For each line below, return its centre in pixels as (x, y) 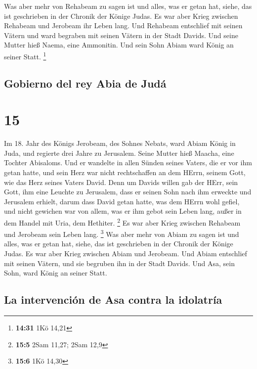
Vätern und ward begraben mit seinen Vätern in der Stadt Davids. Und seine (121, 35)
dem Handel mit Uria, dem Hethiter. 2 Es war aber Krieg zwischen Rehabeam (122, 222)
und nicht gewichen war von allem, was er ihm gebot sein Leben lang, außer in (123, 211)
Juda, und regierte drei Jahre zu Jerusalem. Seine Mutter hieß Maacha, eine (119, 153)
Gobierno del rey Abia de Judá (85, 83)
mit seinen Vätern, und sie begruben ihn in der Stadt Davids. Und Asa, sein (120, 263)
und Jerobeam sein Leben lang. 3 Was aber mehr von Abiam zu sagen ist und (122, 233)
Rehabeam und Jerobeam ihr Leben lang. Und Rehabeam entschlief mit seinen (123, 25)
